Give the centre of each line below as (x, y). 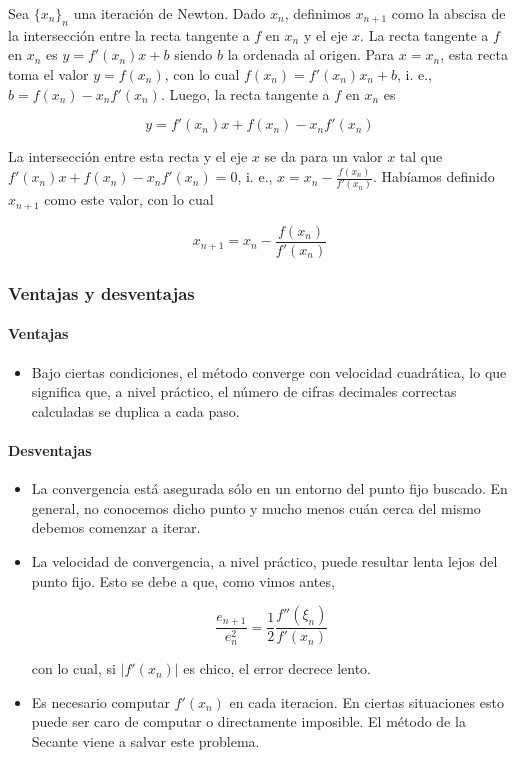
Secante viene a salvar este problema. (145, 740)
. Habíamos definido (433, 176)
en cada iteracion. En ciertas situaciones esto (366, 701)
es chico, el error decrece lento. (277, 668)
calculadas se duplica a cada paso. (135, 410)
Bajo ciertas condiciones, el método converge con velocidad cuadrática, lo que (269, 371)
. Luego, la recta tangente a (245, 93)
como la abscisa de (448, 13)
